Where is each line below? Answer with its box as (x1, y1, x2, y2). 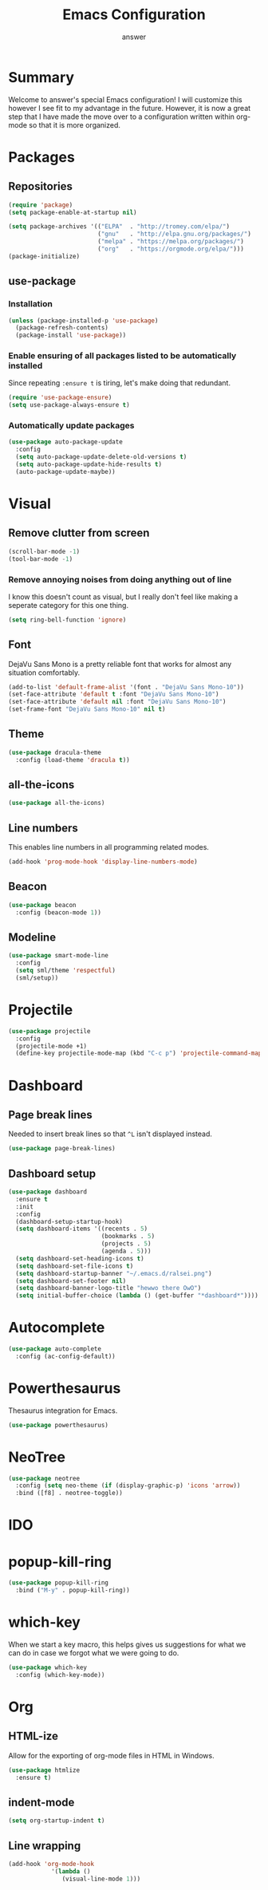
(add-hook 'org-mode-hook (8, 1860, 94, 1868)
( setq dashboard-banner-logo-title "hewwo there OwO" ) (15, 1284, 202, 1292)
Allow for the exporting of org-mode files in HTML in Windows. (8, 1750, 215, 1760)
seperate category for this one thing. (8, 600, 129, 610)
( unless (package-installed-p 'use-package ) (8, 317, 159, 325)
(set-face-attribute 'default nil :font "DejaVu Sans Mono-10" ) (8, 698, 227, 706)
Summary (8, 68, 74, 86)
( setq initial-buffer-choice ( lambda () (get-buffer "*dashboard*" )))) (15, 1292, 259, 1300)
